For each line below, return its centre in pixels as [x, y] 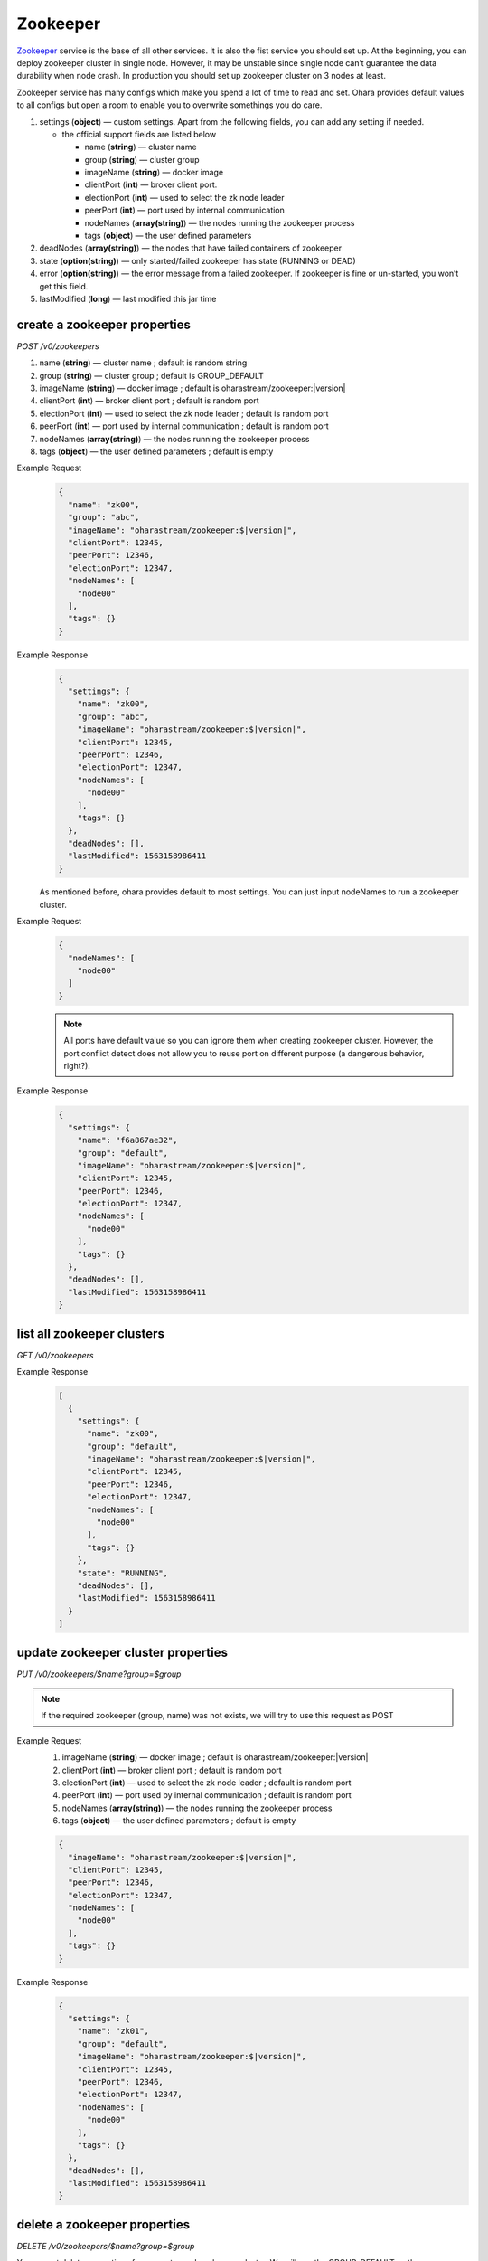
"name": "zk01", [113, 2031]
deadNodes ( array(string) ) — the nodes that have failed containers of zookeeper [191, 248]
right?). [77, 1065]
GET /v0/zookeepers [55, 1355]
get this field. [64, 286]
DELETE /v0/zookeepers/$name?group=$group [106, 2246]
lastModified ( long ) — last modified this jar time [128, 298]
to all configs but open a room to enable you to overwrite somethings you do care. [169, 105]
